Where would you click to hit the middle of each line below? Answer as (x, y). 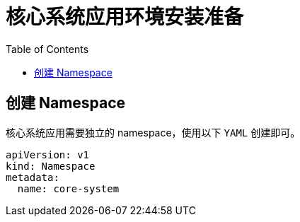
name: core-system (68, 188)
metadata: (33, 177)
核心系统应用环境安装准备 (125, 17)
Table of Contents (47, 49)
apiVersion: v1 (48, 154)
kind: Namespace (51, 166)
